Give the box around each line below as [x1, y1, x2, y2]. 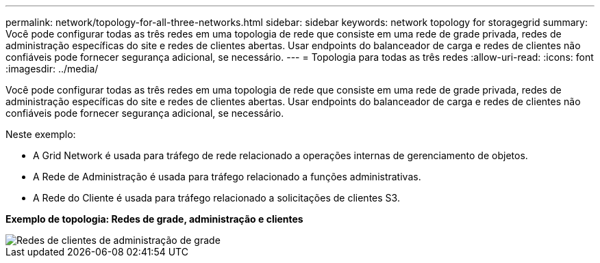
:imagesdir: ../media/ [5, 63, 99, 74]
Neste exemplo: [5, 128, 76, 140]
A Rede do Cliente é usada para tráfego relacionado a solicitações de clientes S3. [33, 192, 400, 204]
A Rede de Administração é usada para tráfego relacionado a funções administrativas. [33, 171, 421, 182]
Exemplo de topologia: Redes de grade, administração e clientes [5, 213, 303, 225]
